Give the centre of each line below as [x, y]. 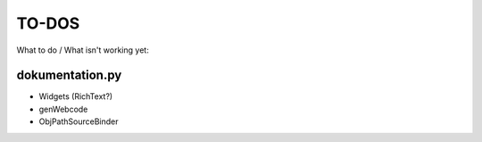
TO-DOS [48, 23]
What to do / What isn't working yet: [83, 50]
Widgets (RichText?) [76, 96]
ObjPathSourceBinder [79, 121]
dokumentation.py [69, 75]
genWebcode [63, 109]
